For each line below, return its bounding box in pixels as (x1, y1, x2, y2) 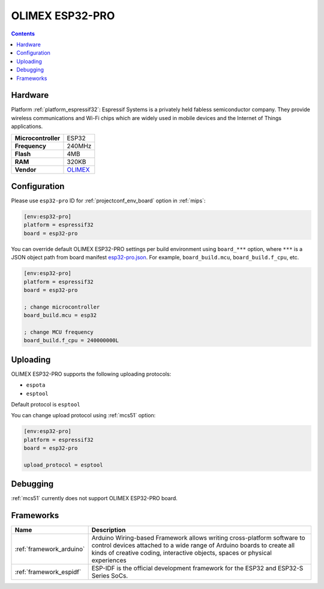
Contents (11, 30, 35, 37)
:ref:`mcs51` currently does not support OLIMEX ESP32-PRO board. (11, 495, 178, 502)
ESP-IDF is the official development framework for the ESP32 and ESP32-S (91, 564, 304, 573)
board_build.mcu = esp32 (23, 312, 97, 319)
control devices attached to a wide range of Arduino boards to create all (91, 541, 295, 549)
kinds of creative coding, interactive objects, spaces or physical (91, 549, 272, 557)
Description (91, 526, 126, 534)
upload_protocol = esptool (23, 461, 103, 468)
